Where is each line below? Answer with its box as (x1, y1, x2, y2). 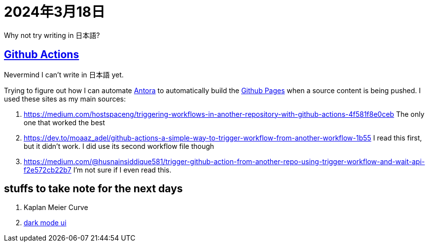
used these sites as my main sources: (4, 94, 126, 103)
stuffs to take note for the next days (4, 182, 183, 195)
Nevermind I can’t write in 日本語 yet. (4, 70, 124, 79)
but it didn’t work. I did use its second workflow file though (24, 141, 214, 150)
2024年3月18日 (4, 3, 106, 20)
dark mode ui (24, 218, 67, 227)
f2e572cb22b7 (24, 165, 71, 174)
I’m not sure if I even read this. (73, 165, 172, 174)
